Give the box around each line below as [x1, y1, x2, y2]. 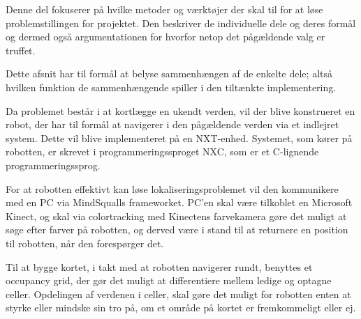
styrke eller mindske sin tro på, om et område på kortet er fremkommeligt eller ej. [6, 300, 356, 315]
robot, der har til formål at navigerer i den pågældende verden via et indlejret [6, 117, 339, 132]
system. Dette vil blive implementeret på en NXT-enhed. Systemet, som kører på [6, 130, 353, 145]
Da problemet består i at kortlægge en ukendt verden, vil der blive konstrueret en [6, 103, 355, 118]
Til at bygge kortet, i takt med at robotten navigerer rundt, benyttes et [6, 259, 313, 274]
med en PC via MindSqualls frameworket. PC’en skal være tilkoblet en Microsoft [6, 195, 353, 210]
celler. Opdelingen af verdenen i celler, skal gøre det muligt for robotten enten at [6, 286, 351, 301]
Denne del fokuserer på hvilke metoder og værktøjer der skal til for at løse [6, 2, 323, 16]
